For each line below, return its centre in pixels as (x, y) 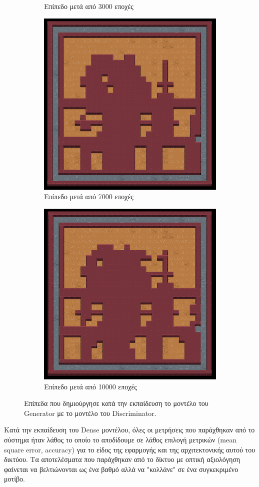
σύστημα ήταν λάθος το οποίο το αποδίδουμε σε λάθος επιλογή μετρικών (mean (120, 439)
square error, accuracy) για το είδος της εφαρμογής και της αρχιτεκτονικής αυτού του (130, 449)
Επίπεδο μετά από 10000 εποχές (90, 386)
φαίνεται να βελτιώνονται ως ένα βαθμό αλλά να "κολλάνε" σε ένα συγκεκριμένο (121, 469)
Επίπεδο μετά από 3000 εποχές (89, 6)
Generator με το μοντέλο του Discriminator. (90, 413)
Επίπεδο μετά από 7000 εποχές (89, 196)
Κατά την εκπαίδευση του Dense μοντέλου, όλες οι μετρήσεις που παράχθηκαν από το (129, 430)
